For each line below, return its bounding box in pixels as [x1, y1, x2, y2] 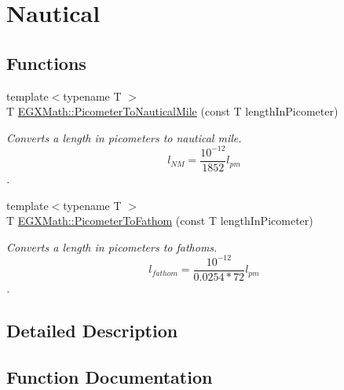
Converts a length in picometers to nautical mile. [6, 129, 242, 145]
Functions [6, 50, 86, 75]
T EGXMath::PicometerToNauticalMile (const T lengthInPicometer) [6, 103, 339, 120]
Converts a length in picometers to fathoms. [6, 238, 218, 255]
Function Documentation [6, 364, 213, 388]
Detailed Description [6, 318, 178, 342]
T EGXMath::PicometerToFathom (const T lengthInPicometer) [6, 212, 313, 229]
